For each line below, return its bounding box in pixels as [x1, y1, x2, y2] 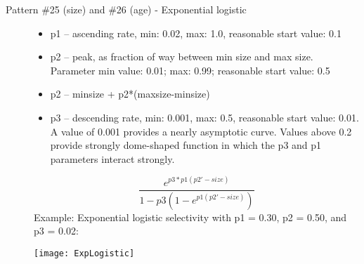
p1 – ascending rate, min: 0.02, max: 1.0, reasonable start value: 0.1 [50, 25, 342, 40]
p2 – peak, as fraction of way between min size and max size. [50, 49, 313, 64]
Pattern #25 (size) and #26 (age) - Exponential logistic [6, 2, 247, 16]
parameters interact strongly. [50, 151, 175, 166]
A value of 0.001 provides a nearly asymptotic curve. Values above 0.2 [50, 124, 352, 138]
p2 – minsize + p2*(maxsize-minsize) [50, 86, 210, 101]
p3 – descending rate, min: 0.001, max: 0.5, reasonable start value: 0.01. [50, 110, 359, 124]
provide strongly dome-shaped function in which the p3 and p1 [50, 138, 322, 152]
